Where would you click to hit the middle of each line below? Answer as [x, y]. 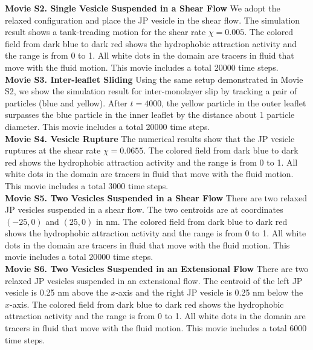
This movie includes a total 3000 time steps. [87, 185]
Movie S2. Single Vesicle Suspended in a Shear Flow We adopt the [143, 8]
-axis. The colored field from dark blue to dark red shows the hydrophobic [147, 304]
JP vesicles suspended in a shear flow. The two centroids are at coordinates [144, 209]
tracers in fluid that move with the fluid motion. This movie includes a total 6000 [156, 328]
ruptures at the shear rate [53, 150]
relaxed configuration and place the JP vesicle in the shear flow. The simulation [153, 20]
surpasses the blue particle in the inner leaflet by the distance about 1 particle [150, 115]
